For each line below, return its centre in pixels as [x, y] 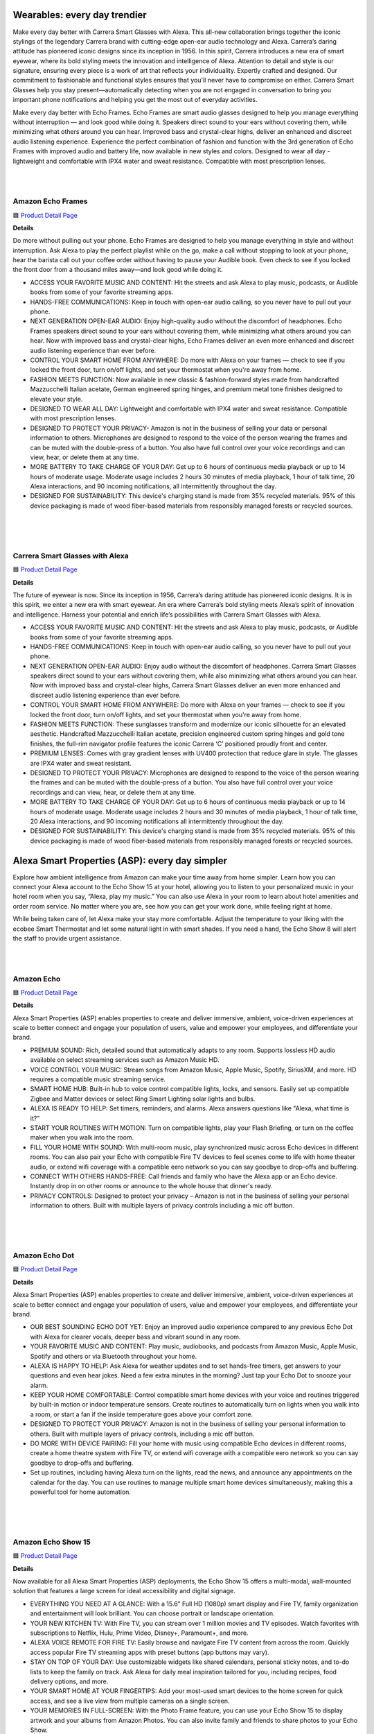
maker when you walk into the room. [82, 1138]
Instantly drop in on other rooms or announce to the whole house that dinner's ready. [151, 1186]
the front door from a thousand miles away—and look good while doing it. [118, 270]
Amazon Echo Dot [44, 1255]
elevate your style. [56, 399]
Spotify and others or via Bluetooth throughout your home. [114, 1356]
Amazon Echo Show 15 [52, 1542]
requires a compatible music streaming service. [98, 1079]
